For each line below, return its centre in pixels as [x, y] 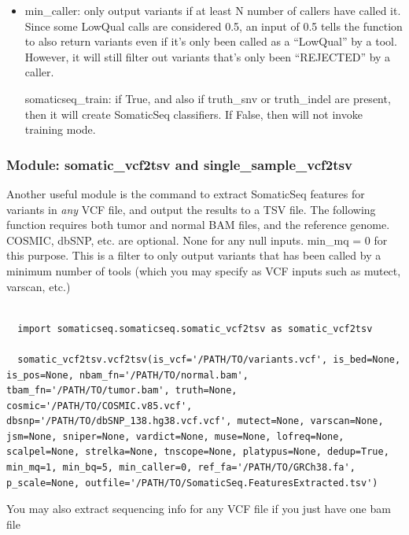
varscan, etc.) [39, 286]
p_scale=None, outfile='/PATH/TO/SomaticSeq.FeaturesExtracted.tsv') [192, 483]
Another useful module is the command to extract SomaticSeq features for [186, 193]
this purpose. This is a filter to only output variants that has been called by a [194, 255]
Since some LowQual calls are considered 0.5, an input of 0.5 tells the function [214, 26]
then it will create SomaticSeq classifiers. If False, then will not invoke [193, 114]
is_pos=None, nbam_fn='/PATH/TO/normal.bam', [127, 375]
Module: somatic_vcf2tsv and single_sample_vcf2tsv [179, 164]
